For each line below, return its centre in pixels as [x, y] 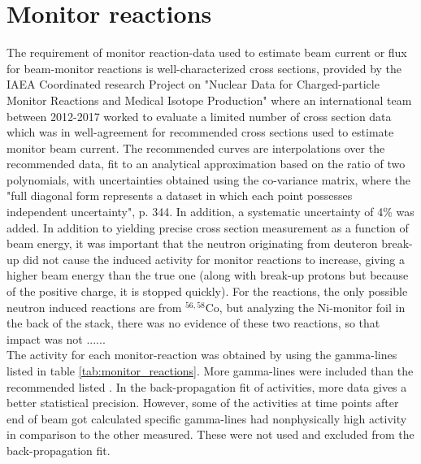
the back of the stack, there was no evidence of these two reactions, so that [193, 323]
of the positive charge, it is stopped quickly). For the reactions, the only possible [207, 291]
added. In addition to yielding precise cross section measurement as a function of [208, 227]
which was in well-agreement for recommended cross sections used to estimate [200, 132]
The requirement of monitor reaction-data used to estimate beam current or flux [207, 52]
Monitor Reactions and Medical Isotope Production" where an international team [209, 100]
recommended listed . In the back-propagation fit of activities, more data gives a [207, 386]
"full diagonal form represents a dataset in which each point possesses [180, 195]
